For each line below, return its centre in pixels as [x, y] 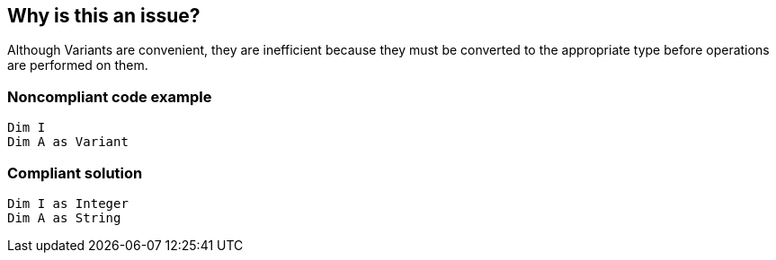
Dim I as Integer [68, 203]
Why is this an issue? [104, 16]
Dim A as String [64, 217]
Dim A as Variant [68, 142]
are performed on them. [78, 65]
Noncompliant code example [110, 96]
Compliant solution [75, 173]
